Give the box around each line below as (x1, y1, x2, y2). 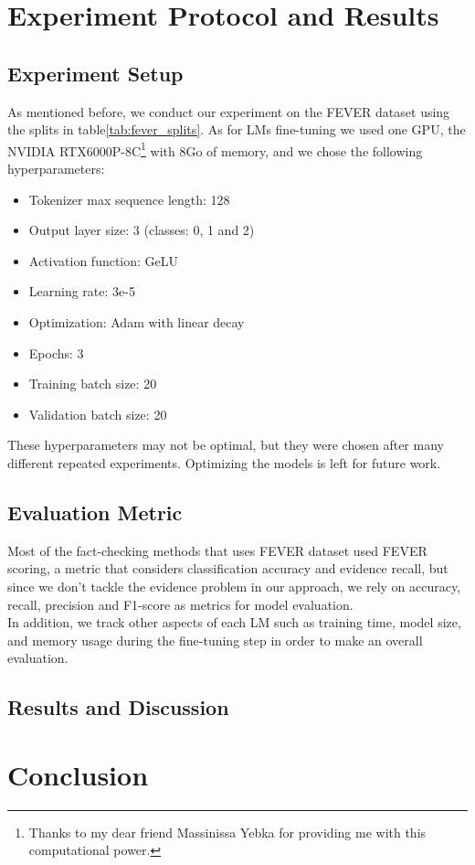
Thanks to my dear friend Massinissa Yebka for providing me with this (28, 822, 427, 841)
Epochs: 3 (28, 343, 84, 362)
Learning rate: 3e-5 (28, 282, 135, 301)
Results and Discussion (7, 693, 229, 721)
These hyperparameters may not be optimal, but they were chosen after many (7, 435, 444, 454)
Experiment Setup (7, 59, 184, 87)
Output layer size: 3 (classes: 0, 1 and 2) (28, 220, 255, 240)
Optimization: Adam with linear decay (28, 312, 245, 331)
